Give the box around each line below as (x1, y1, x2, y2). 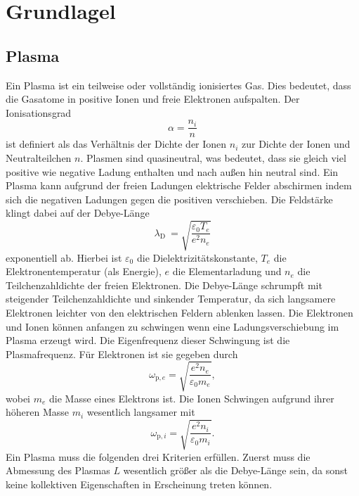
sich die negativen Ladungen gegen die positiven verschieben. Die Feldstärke (6, 191, 333, 206)
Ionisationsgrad (6, 105, 72, 120)
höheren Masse (6, 405, 70, 419)
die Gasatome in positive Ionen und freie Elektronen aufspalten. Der (6, 91, 300, 106)
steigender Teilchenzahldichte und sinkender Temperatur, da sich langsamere (6, 291, 336, 306)
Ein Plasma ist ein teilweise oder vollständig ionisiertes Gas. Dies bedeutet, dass (6, 77, 351, 92)
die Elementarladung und (172, 264, 282, 279)
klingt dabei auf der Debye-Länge (6, 205, 150, 220)
